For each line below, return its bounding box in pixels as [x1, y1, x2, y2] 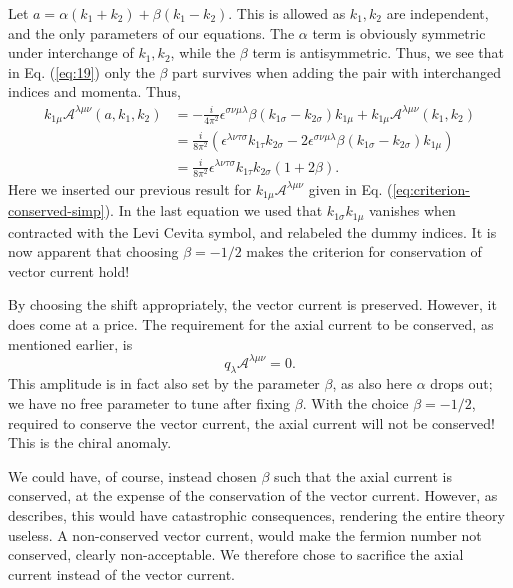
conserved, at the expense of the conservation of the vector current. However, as [8, 485, 498, 506]
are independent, [386, 3, 489, 23]
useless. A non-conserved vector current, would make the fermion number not [8, 524, 482, 545]
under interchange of [8, 42, 134, 63]
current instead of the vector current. [8, 563, 235, 584]
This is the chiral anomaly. [8, 432, 172, 453]
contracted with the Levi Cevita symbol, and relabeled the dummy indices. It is [8, 221, 497, 242]
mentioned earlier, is [8, 333, 133, 354]
